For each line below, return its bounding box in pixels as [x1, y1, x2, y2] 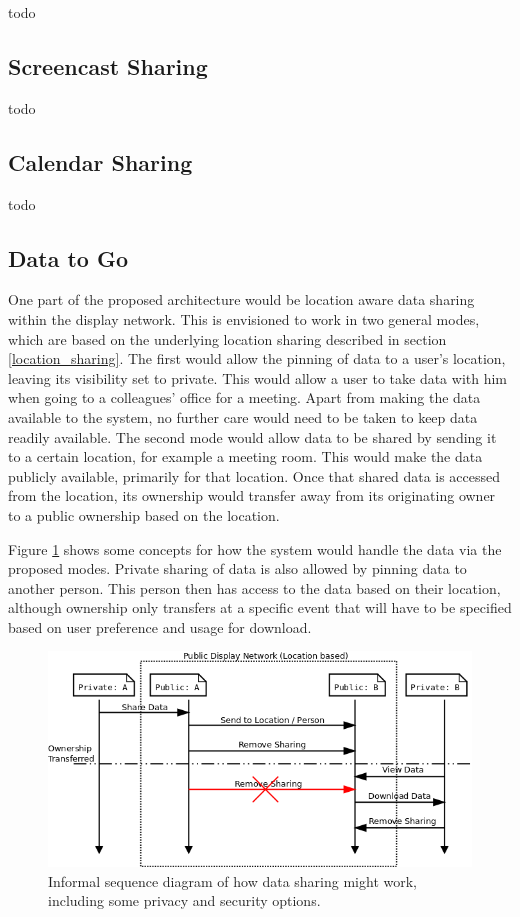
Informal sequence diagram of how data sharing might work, [48, 870, 417, 891]
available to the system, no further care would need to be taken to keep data [8, 406, 478, 427]
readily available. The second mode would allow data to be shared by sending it [8, 426, 497, 447]
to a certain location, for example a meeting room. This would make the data [8, 446, 483, 467]
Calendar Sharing [8, 146, 193, 177]
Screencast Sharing [8, 50, 208, 81]
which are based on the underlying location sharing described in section [8, 328, 447, 349]
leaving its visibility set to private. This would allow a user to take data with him [8, 367, 507, 388]
